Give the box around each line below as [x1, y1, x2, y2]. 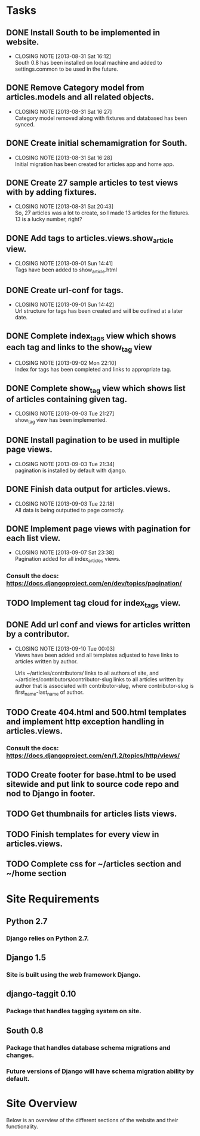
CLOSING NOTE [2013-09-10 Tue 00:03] [14, 645, 115, 652]
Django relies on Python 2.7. [6, 934, 90, 942]
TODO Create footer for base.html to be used [6, 770, 176, 780]
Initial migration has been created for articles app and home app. [14, 160, 174, 168]
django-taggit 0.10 [6, 989, 76, 999]
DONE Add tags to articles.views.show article [6, 233, 174, 245]
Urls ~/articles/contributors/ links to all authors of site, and [14, 669, 159, 676]
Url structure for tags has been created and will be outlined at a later [14, 307, 183, 315]
